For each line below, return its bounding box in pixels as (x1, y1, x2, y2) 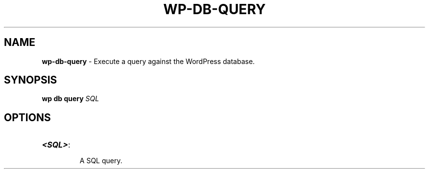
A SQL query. (79, 156, 122, 165)
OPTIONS (4, 111, 51, 124)
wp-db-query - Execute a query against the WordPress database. (42, 57, 255, 65)
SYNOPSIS (4, 74, 57, 86)
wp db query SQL (42, 94, 99, 103)
